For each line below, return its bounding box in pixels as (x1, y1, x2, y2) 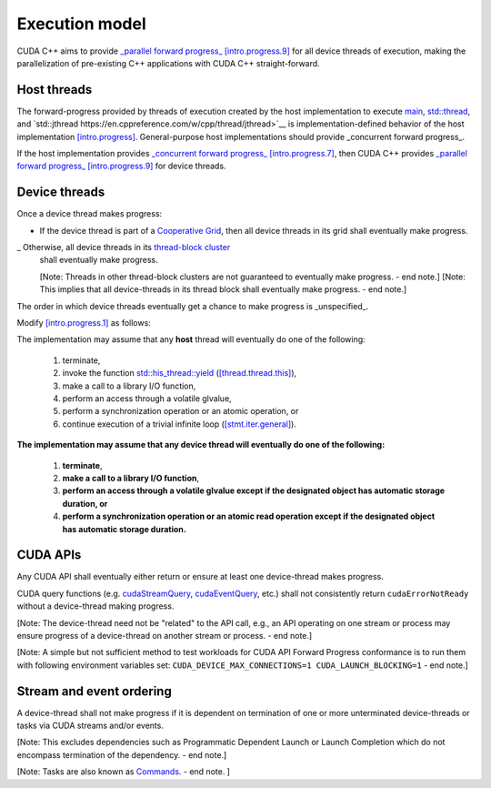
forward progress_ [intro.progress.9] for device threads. (16, 160, 226, 172)
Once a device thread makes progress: (16, 208, 163, 219)
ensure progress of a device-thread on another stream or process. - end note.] (16, 630, 313, 641)
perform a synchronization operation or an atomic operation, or (62, 406, 299, 417)
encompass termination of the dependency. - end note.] (16, 749, 227, 760)
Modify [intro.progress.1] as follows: (16, 318, 152, 328)
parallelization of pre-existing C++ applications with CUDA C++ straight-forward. (16, 57, 320, 68)
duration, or (62, 498, 108, 509)
